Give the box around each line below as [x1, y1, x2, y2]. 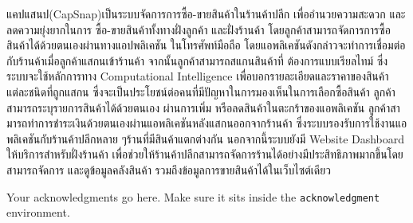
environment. [6, 204, 70, 221]
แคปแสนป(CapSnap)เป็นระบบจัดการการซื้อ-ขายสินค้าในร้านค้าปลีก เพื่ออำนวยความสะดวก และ [6, 6, 406, 22]
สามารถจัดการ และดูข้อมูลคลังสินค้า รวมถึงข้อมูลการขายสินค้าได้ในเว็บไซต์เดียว [6, 161, 331, 178]
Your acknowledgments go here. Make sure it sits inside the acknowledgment [6, 188, 380, 205]
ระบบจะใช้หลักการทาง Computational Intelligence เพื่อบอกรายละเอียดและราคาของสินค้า [6, 68, 389, 84]
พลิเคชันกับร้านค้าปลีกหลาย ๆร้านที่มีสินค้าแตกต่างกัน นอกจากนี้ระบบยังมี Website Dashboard [6, 130, 405, 147]
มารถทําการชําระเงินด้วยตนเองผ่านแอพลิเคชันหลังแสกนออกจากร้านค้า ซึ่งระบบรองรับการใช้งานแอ [6, 115, 407, 131]
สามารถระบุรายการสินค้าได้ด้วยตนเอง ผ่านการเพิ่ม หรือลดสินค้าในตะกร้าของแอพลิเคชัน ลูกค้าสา [6, 99, 400, 115]
